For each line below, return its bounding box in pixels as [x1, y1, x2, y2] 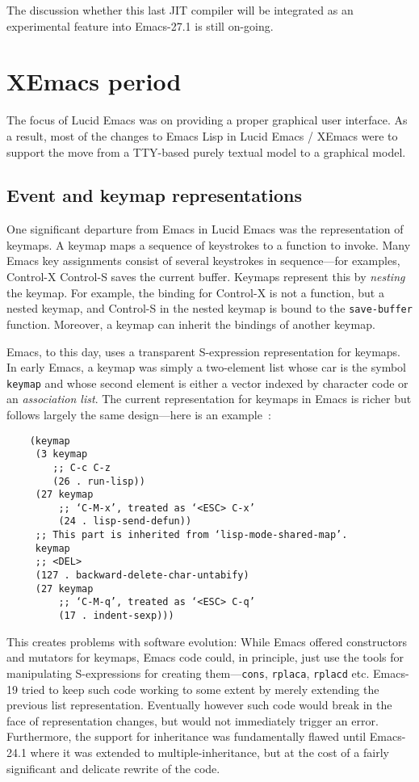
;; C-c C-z [52, 461, 111, 473]
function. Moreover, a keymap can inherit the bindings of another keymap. [6, 315, 375, 332]
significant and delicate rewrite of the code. [6, 759, 220, 776]
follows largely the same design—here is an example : [6, 406, 271, 423]
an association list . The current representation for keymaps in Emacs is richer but [6, 390, 412, 407]
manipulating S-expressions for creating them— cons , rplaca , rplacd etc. [6, 664, 370, 681]
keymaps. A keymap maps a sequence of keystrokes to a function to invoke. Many [6, 236, 411, 253]
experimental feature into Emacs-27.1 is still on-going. [6, 17, 274, 34]
